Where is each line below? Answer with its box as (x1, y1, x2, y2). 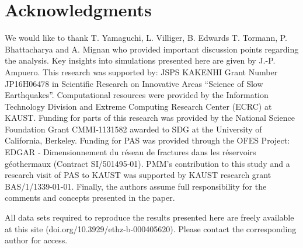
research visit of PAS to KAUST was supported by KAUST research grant (5, 169, 271, 181)
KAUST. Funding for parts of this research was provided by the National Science (5, 111, 295, 124)
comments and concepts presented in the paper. (5, 191, 175, 204)
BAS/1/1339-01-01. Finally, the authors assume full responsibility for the (5, 180, 267, 192)
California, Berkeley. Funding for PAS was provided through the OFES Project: (5, 134, 290, 146)
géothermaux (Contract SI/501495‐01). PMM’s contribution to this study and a (5, 157, 290, 169)
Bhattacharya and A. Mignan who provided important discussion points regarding (5, 43, 299, 55)
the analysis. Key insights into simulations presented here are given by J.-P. (5, 54, 276, 67)
